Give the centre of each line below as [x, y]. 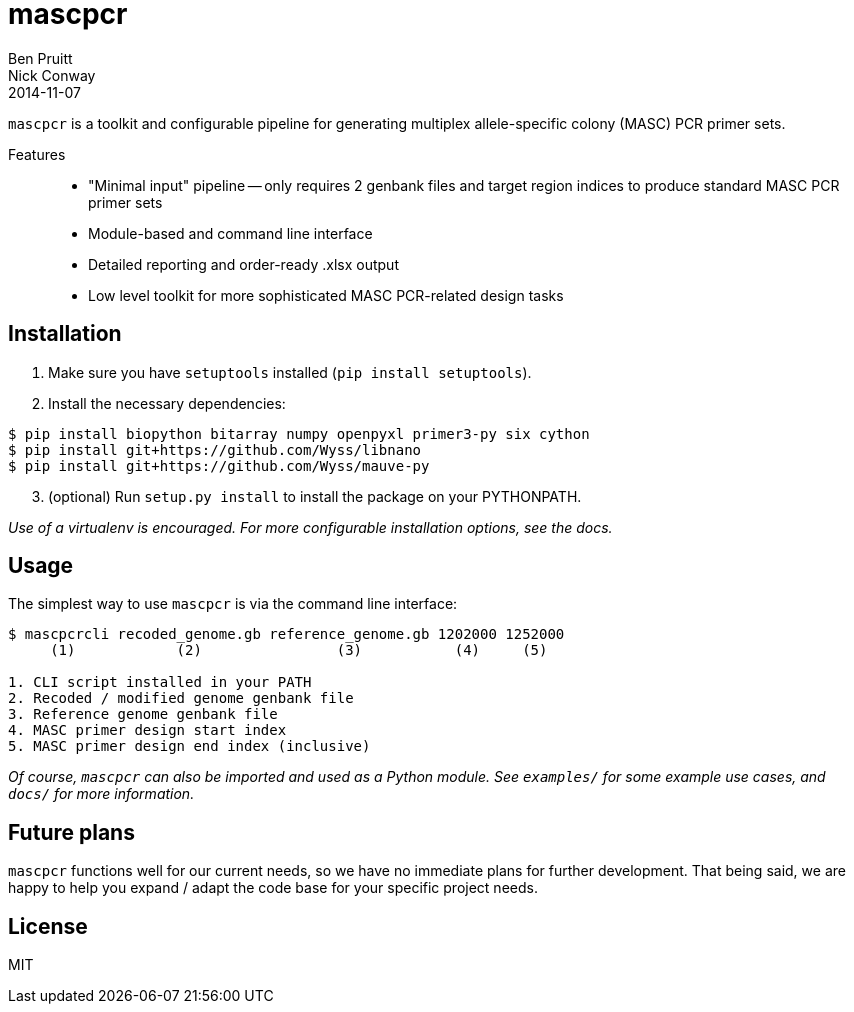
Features [37, 154]
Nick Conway [52, 75]
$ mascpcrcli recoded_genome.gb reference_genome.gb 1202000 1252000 [286, 634]
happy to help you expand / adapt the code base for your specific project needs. [273, 888]
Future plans [71, 832]
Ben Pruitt [40, 58]
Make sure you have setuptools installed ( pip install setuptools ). [290, 372]
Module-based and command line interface [230, 233]
